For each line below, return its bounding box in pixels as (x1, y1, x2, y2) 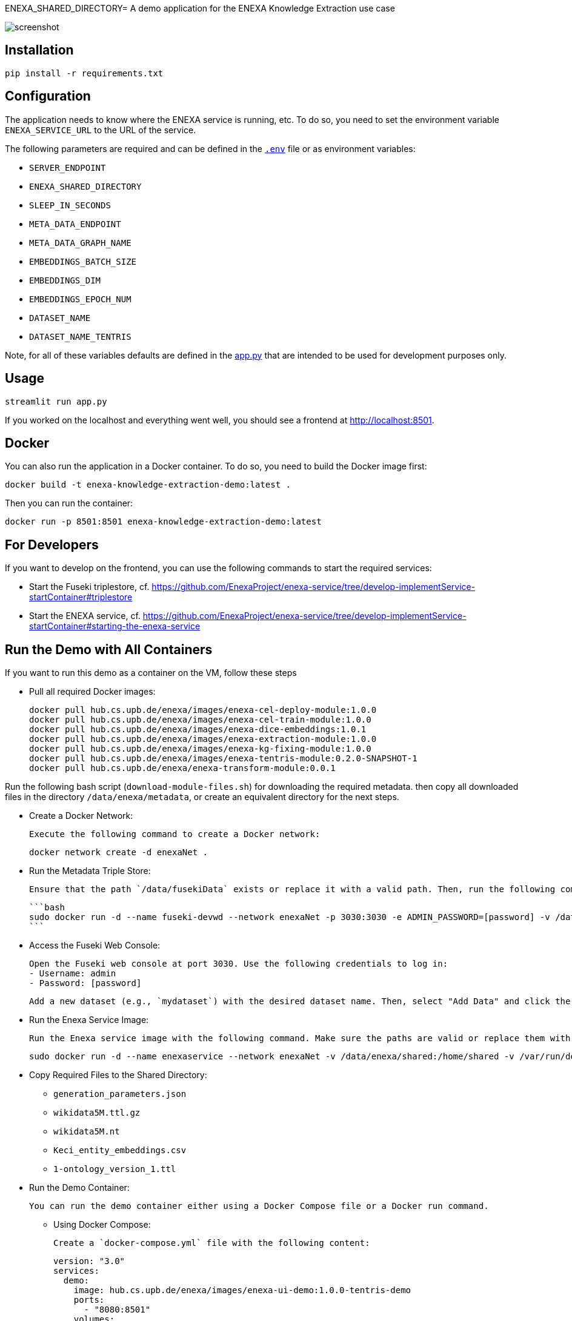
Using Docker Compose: (53, 1219, 151, 1230)
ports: (73, 1295, 105, 1305)
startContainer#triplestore (29, 592, 133, 603)
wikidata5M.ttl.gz (53, 1108, 141, 1118)
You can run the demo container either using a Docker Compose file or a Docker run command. (29, 1201, 489, 1211)
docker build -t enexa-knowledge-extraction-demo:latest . (5, 480, 291, 490)
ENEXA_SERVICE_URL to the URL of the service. (5, 124, 196, 135)
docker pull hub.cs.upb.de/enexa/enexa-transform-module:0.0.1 (29, 763, 336, 773)
